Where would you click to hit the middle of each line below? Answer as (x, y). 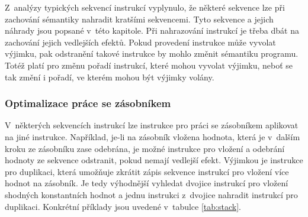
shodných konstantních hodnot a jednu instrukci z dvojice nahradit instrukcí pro (151, 194)
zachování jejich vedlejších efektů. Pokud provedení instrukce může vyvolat (140, 42)
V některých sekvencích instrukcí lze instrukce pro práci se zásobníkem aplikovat (152, 125)
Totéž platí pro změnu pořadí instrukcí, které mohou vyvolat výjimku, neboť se (149, 65)
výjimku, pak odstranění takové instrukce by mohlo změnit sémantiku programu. (152, 54)
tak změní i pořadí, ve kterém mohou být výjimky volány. (110, 77)
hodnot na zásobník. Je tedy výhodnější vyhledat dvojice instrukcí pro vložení (147, 183)
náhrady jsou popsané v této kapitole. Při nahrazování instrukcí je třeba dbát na (152, 30)
